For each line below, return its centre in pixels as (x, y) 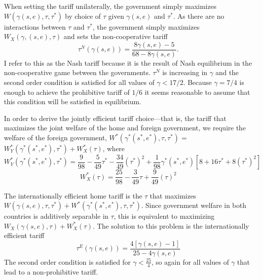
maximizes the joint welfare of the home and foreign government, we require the (125, 128)
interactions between (35, 26)
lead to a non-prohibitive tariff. (51, 271)
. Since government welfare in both (194, 205)
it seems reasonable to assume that (197, 92)
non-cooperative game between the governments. (77, 72)
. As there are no (199, 16)
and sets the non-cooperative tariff (115, 36)
